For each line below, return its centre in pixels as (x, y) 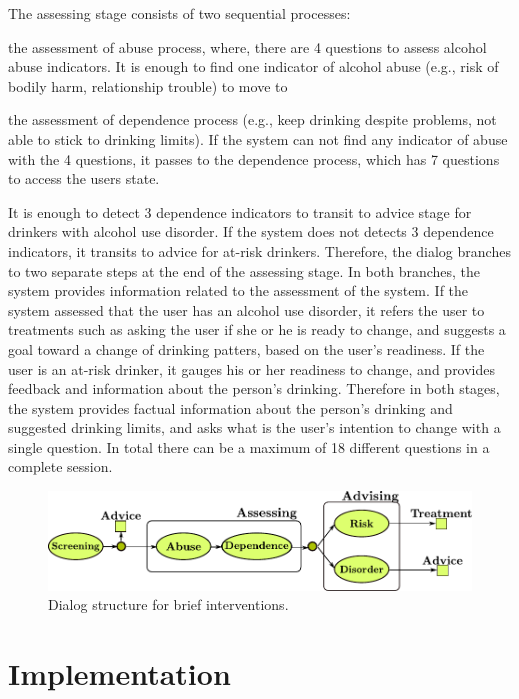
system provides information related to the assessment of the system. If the (238, 290)
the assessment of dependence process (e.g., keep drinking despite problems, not (252, 119)
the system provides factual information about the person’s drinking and (230, 407)
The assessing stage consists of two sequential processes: (179, 13)
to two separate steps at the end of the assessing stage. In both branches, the (244, 270)
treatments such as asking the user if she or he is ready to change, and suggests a (257, 329)
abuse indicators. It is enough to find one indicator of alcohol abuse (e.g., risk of (253, 66)
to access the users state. (84, 178)
